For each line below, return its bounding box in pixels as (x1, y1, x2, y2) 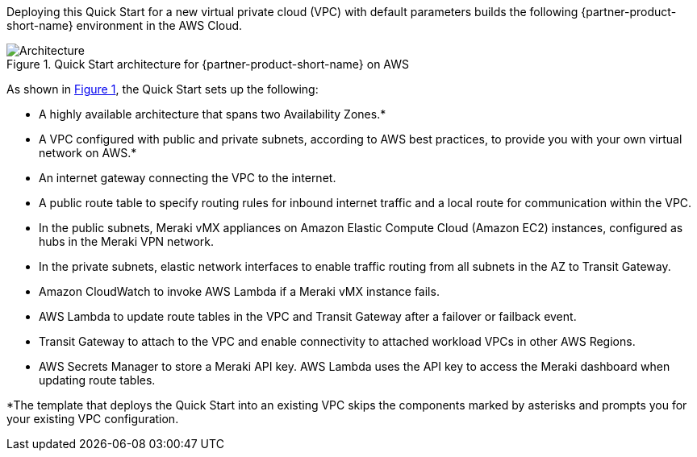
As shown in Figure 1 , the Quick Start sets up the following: (6, 82, 319, 96)
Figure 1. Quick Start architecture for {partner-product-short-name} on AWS (6, 57, 410, 71)
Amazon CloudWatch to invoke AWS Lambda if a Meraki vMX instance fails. (39, 285, 440, 298)
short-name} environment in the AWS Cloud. (6, 19, 243, 32)
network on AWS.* (39, 146, 137, 160)
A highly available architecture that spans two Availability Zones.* (39, 107, 386, 121)
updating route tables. (39, 373, 156, 387)
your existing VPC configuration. (6, 412, 179, 426)
